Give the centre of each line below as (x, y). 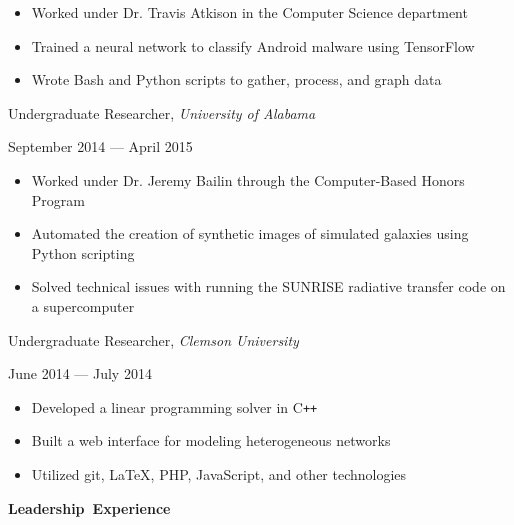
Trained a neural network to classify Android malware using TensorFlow (253, 45)
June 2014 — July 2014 (80, 373)
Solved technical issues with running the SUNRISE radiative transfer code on (268, 286)
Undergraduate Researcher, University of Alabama (162, 112)
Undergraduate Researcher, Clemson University (153, 339)
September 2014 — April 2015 (100, 146)
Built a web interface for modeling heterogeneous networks (211, 440)
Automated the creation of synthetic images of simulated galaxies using (250, 233)
